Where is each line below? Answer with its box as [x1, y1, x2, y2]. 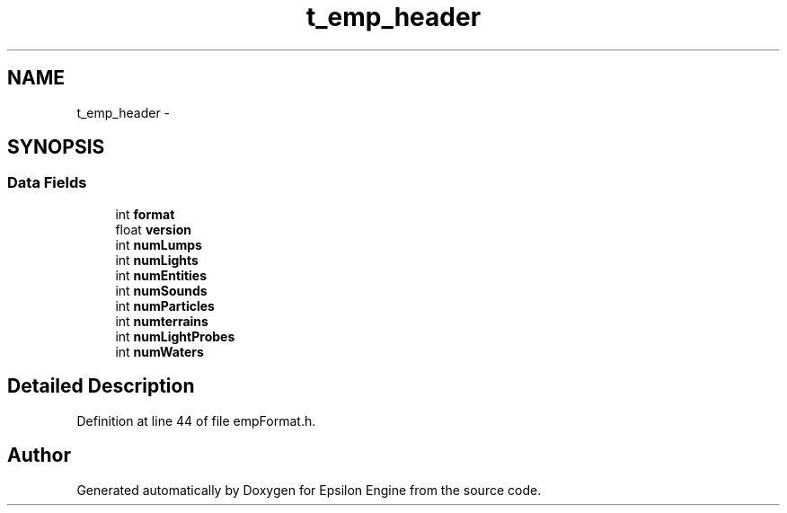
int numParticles [115, 297, 215, 314]
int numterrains [115, 313, 208, 329]
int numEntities [115, 267, 208, 283]
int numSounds [115, 282, 208, 298]
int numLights [115, 252, 199, 268]
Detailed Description [7, 375, 195, 398]
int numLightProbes [115, 328, 235, 344]
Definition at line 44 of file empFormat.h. [76, 412, 316, 429]
